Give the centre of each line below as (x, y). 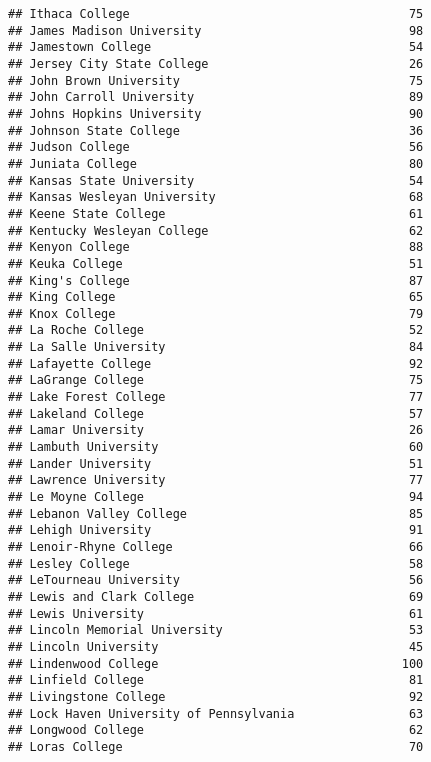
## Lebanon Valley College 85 (216, 513)
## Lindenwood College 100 (216, 663)
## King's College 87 (216, 280)
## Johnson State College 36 (216, 130)
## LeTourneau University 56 (216, 580)
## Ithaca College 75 (216, 14)
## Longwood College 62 (216, 730)
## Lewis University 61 (216, 613)
